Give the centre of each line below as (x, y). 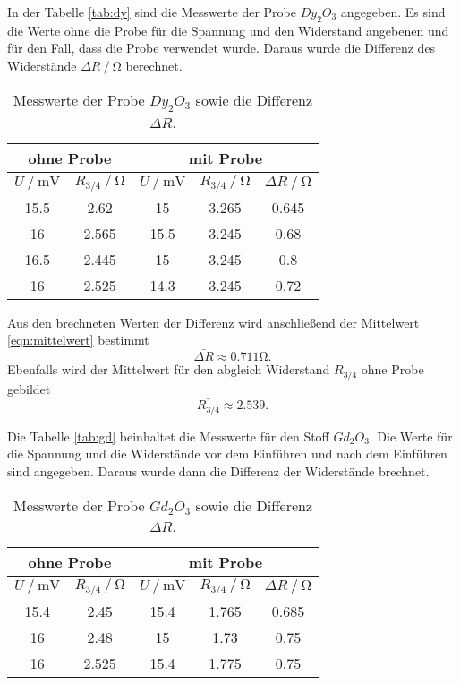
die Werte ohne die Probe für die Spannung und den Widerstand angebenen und (228, 30)
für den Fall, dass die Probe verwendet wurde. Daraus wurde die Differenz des (221, 48)
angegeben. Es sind (393, 12)
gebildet (29, 388)
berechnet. (154, 65)
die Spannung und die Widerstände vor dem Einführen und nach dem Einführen (227, 454)
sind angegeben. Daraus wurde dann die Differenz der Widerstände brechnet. (218, 471)
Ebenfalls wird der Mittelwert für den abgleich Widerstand (169, 369)
